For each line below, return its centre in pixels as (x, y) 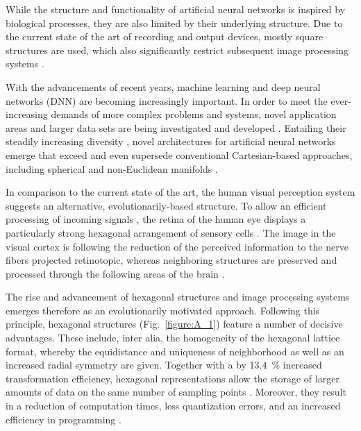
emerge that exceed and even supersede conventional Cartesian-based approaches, (179, 154)
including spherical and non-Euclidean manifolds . (112, 168)
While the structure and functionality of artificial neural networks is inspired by (176, 9)
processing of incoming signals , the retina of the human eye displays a (156, 219)
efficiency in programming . (64, 419)
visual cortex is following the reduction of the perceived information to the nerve (177, 246)
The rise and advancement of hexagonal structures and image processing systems (178, 297)
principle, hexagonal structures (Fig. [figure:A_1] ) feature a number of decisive (174, 324)
